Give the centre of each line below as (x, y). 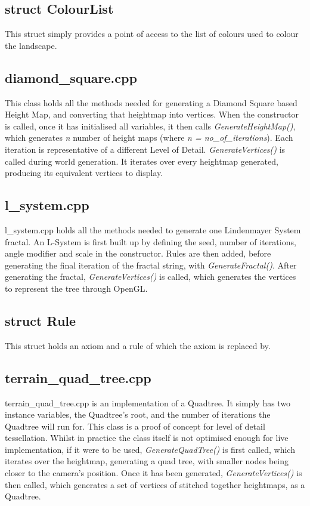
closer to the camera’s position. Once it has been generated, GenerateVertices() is (154, 473)
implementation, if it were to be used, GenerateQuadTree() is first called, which (150, 449)
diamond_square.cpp (71, 77)
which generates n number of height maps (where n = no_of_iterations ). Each (149, 138)
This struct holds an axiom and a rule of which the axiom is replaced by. (138, 345)
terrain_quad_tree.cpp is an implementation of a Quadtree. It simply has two (148, 402)
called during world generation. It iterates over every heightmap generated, (142, 161)
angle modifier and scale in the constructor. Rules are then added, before (138, 253)
